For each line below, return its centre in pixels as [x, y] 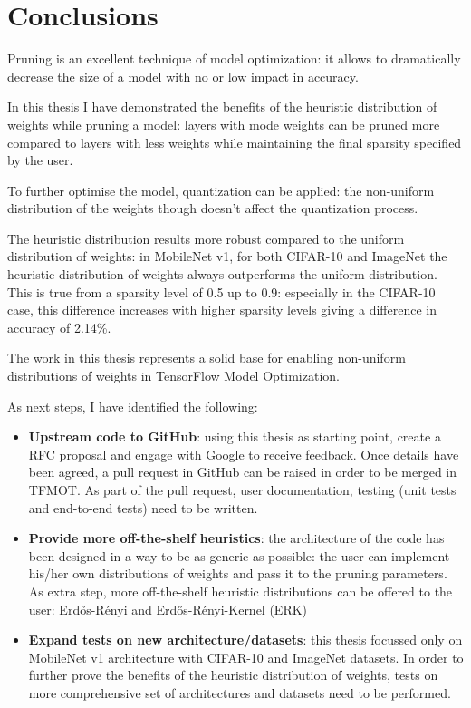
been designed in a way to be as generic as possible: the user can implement [239, 555]
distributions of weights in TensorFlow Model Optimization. [173, 376]
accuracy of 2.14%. [59, 327]
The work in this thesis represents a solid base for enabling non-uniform [207, 358]
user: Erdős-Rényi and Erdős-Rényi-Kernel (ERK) [168, 609]
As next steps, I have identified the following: [133, 406]
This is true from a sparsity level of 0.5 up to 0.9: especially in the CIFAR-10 [221, 291]
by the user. [40, 160]
